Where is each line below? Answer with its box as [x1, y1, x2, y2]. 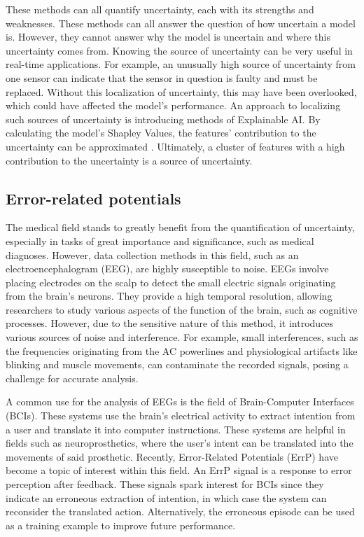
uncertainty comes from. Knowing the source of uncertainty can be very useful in [6, 43, 353, 57]
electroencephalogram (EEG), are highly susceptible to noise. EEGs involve [6, 261, 329, 276]
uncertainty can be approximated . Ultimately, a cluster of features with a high [6, 139, 345, 153]
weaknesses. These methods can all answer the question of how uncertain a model [6, 15, 356, 30]
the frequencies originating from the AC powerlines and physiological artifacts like [6, 343, 358, 358]
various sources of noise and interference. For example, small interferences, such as [6, 330, 358, 344]
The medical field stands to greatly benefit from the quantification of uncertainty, [6, 220, 355, 235]
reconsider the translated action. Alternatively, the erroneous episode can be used [6, 504, 355, 519]
